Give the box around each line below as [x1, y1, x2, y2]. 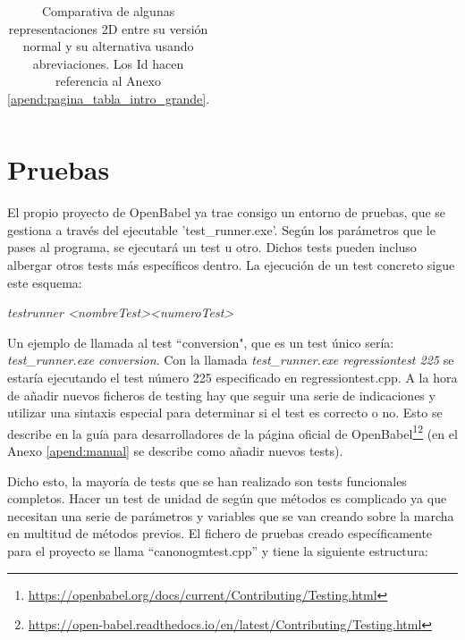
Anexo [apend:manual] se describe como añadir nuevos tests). [7, 441, 343, 459]
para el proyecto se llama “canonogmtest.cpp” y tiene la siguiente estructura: [7, 541, 428, 560]
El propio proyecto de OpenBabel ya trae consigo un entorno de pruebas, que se [7, 203, 446, 222]
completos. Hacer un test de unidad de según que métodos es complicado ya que [7, 489, 447, 508]
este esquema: [7, 273, 82, 291]
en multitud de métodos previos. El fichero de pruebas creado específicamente [7, 524, 433, 543]
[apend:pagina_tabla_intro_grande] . [7, 88, 210, 107]
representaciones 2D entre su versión [8, 19, 208, 38]
